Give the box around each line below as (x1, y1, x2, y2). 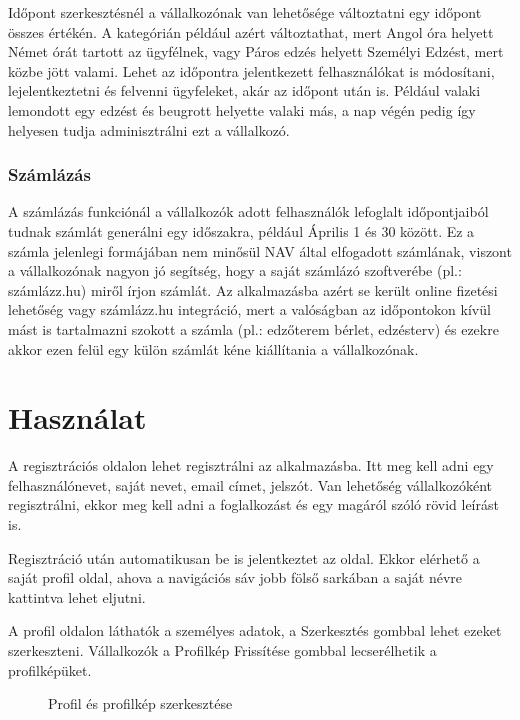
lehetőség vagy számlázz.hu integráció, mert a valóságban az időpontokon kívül (8, 299, 491, 320)
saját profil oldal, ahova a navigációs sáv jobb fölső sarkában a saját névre (8, 567, 463, 588)
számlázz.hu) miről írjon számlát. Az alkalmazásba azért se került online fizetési (8, 279, 498, 300)
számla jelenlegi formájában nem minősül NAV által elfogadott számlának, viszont (8, 240, 512, 261)
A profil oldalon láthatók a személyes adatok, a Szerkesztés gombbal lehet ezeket (8, 620, 502, 641)
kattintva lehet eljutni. (8, 586, 146, 607)
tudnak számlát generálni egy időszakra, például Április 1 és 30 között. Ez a (8, 220, 475, 241)
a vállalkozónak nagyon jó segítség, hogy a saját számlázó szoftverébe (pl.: (8, 260, 462, 281)
